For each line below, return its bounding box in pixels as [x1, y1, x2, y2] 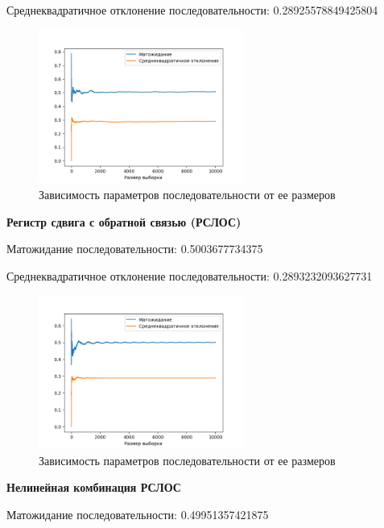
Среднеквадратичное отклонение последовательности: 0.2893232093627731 [6, 267, 373, 284]
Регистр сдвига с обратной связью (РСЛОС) [6, 213, 242, 230]
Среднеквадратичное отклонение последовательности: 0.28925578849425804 [6, 2, 378, 18]
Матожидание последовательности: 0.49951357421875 [6, 505, 269, 522]
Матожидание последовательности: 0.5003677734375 [6, 240, 263, 257]
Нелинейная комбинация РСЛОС [6, 479, 181, 496]
